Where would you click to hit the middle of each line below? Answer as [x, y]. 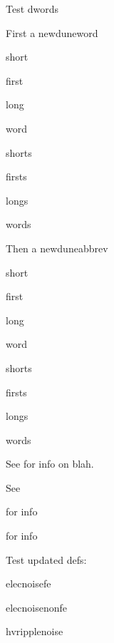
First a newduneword [52, 32]
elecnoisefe [28, 583]
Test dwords [32, 9]
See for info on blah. [50, 464]
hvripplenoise [35, 631]
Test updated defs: [46, 559]
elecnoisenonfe [37, 607]
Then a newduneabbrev [57, 248]
